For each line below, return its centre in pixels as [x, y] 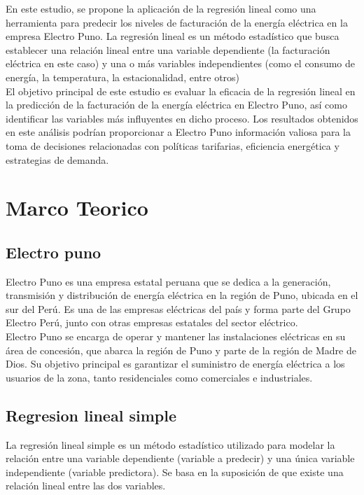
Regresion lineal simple [91, 415]
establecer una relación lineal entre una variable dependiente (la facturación [168, 49]
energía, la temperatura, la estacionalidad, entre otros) [123, 77]
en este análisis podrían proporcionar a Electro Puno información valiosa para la [178, 132]
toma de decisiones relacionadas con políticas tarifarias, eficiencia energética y [173, 145]
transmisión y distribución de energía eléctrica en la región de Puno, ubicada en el [182, 295]
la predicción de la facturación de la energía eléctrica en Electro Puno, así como [176, 105]
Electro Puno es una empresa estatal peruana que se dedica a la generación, [168, 281]
